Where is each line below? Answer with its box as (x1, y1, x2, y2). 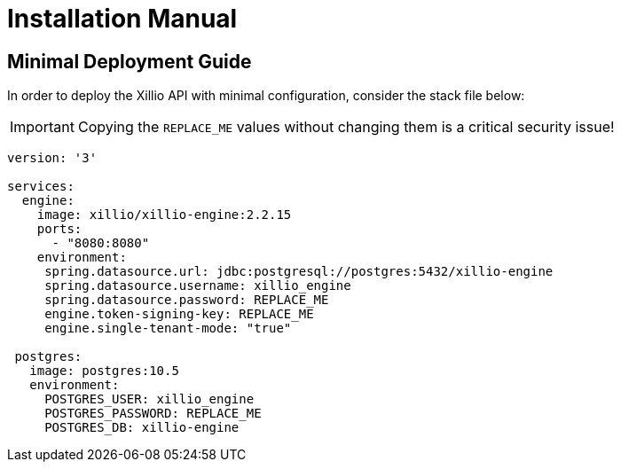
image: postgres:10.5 (29, 363, 179, 379)
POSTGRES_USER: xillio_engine (44, 392, 255, 407)
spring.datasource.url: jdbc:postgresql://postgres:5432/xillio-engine (44, 264, 554, 279)
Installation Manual (7, 4, 238, 34)
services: (7, 179, 75, 194)
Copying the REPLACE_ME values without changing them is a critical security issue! (77, 118, 615, 137)
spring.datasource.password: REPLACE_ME (44, 293, 329, 308)
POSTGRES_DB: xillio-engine (44, 420, 240, 435)
